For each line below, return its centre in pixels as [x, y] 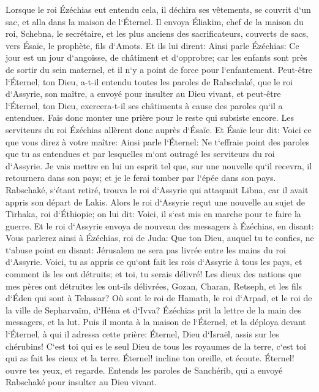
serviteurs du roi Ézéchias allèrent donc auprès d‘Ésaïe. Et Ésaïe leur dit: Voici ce [159, 129]
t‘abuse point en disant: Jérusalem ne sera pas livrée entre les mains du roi [146, 249]
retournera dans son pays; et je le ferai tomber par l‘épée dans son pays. [141, 178]
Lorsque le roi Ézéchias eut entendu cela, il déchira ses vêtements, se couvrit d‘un [158, 9]
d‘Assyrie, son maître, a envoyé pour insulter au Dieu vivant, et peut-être [143, 94]
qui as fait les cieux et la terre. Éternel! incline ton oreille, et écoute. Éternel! [150, 358]
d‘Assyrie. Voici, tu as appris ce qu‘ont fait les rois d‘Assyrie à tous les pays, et [154, 262]
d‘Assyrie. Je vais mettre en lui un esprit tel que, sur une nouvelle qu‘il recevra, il [159, 165]
